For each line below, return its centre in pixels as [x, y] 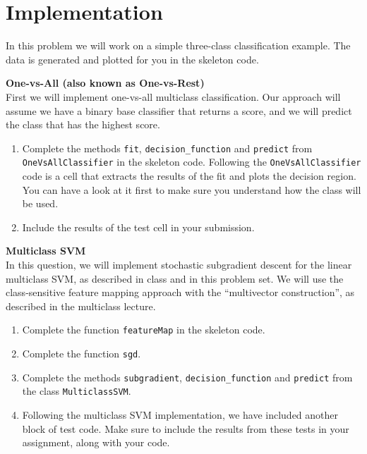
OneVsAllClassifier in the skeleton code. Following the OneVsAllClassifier [192, 162]
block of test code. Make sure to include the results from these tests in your [186, 428]
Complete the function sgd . [82, 353]
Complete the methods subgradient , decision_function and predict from [187, 377]
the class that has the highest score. [83, 124]
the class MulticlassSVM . [77, 391]
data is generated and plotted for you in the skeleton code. [132, 59]
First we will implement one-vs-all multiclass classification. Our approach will [173, 96]
